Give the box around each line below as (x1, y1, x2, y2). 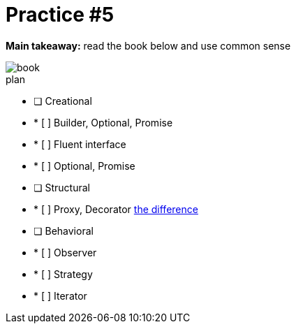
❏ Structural (34, 181, 90, 193)
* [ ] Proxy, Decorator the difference (34, 203, 198, 215)
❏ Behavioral (34, 224, 94, 237)
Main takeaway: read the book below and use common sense (6, 39, 291, 52)
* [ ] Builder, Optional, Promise (34, 116, 173, 129)
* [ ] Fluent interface (34, 138, 126, 150)
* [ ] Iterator (34, 289, 87, 302)
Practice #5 (6, 3, 114, 27)
